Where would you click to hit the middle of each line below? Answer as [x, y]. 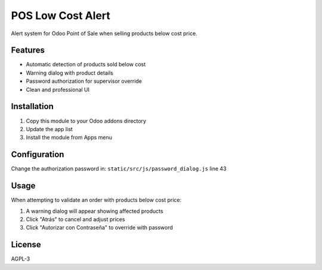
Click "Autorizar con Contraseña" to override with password [99, 228]
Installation [32, 106]
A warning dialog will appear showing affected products [95, 211]
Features [28, 50]
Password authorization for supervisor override [84, 81]
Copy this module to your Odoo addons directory [86, 121]
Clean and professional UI [58, 89]
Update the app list [49, 129]
